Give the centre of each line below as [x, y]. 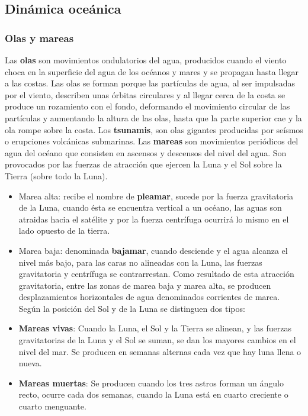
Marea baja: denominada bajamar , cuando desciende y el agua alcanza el [153, 250]
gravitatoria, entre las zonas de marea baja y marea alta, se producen [145, 285]
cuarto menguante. [52, 406]
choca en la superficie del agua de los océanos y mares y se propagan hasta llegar [152, 71]
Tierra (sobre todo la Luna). [56, 175]
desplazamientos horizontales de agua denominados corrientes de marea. [149, 297]
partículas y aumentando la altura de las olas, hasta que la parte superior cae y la [153, 117]
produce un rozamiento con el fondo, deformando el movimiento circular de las [147, 106]
